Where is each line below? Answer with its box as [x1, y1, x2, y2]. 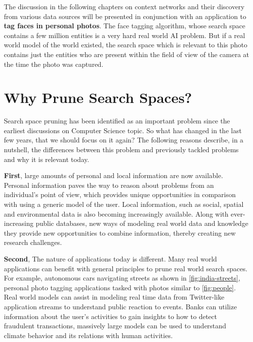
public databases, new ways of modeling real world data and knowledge [36, 218, 249, 228]
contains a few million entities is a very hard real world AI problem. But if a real [4, 30, 245, 40]
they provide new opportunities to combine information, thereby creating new [4, 227, 236, 238]
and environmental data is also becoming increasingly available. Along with [4, 208, 229, 219]
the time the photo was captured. [4, 59, 104, 69]
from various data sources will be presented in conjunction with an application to [4, 11, 246, 21]
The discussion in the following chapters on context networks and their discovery [4, 1, 245, 11]
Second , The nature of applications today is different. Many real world [4, 254, 217, 263]
